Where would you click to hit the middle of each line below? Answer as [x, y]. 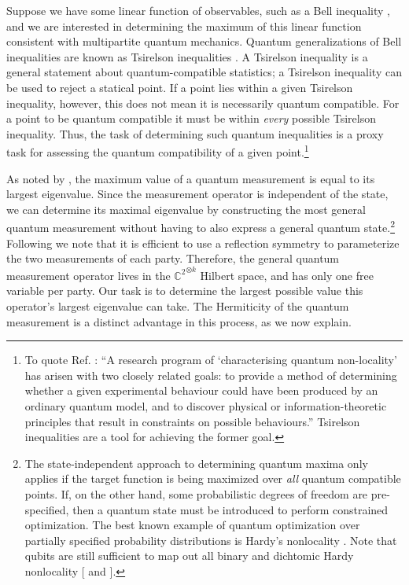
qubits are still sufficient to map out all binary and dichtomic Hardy [189, 556]
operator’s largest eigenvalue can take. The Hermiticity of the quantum [178, 306]
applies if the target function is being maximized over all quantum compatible [213, 478]
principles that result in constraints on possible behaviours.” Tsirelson [192, 421]
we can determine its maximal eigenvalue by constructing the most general [186, 209]
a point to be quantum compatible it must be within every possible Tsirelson [191, 118]
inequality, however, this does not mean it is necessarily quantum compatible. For [203, 103]
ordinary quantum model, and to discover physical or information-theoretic [206, 405]
